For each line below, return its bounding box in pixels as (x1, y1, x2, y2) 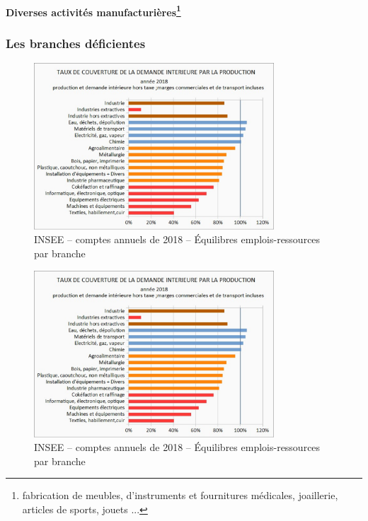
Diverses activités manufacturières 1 (6, 2, 181, 19)
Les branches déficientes (6, 34, 146, 52)
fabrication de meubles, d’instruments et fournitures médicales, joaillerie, (22, 488, 338, 503)
